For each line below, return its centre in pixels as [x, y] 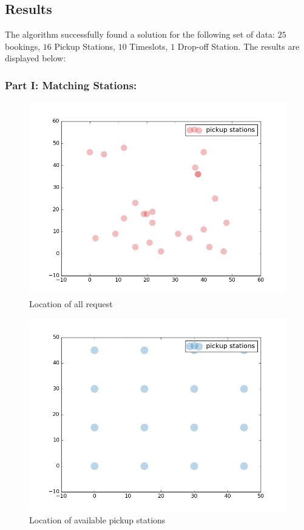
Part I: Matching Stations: [71, 85]
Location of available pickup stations [97, 519]
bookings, [23, 46]
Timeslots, [149, 46]
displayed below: [35, 58]
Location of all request [71, 303]
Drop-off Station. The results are [238, 46]
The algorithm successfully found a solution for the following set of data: [140, 34]
